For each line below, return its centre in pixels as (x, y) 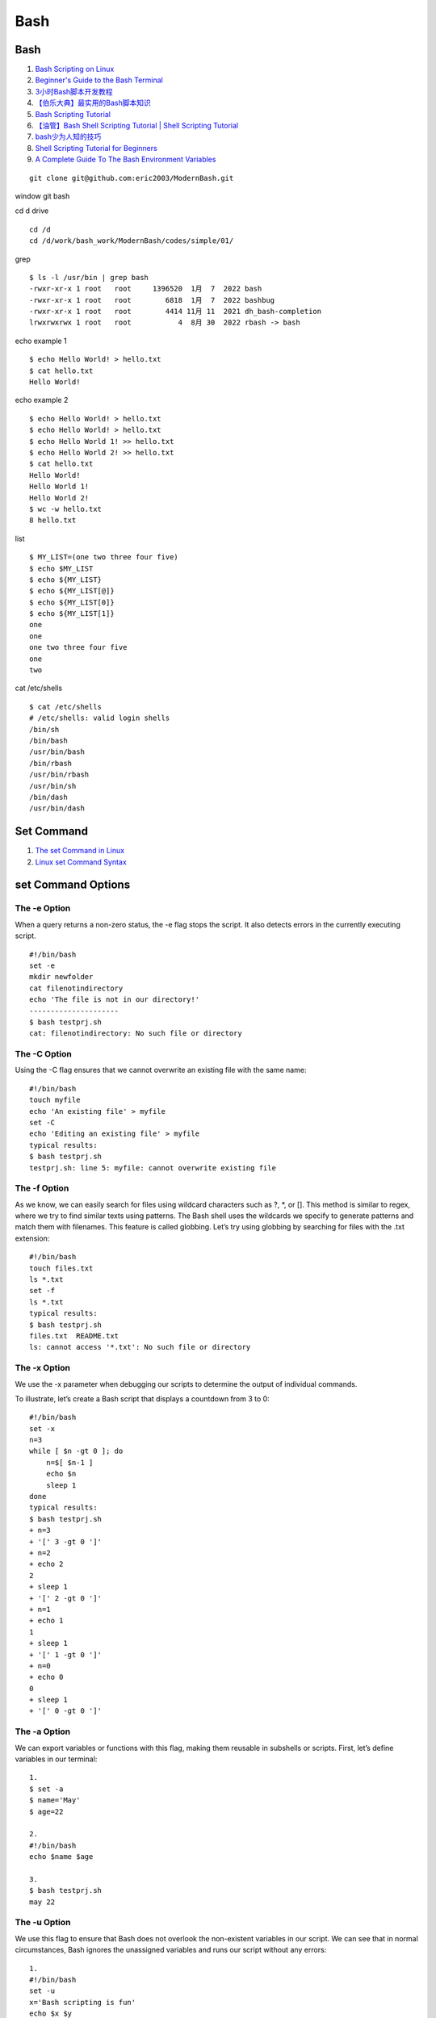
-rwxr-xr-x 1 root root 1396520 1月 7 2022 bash (146, 289)
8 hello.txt (53, 520)
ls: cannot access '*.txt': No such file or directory (140, 1347)
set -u (42, 1991)
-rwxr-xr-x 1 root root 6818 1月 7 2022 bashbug (152, 300)
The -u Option (43, 1923)
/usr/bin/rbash (59, 775)
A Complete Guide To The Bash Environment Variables (126, 159)
